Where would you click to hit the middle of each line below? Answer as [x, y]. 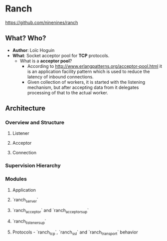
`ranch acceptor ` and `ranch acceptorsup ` [50, 211]
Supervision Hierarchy [33, 166]
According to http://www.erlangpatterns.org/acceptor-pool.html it [95, 66]
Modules [16, 179]
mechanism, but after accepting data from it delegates [83, 87]
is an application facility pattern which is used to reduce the [88, 71]
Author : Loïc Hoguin [33, 50]
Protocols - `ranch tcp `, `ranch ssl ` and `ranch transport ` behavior [75, 233]
